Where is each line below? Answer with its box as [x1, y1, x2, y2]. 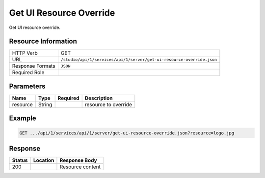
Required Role [12, 69, 45, 76]
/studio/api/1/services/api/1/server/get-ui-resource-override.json [60, 57, 217, 62]
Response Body [59, 157, 98, 164]
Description [84, 95, 113, 102]
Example [9, 114, 36, 123]
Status [12, 157, 28, 164]
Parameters [9, 82, 46, 90]
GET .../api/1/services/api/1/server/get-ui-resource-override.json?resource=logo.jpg [19, 130, 235, 136]
